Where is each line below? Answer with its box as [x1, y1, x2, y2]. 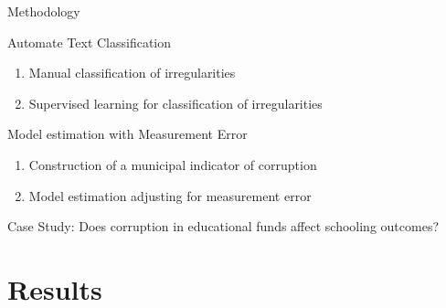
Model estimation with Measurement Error [7, 124, 248, 143]
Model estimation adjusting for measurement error [28, 186, 312, 205]
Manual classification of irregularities [28, 63, 236, 82]
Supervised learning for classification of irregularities [28, 93, 323, 112]
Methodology [7, 2, 80, 20]
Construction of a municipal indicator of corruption [28, 154, 317, 174]
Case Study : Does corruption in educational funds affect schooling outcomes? [7, 217, 440, 236]
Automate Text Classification [7, 32, 172, 51]
